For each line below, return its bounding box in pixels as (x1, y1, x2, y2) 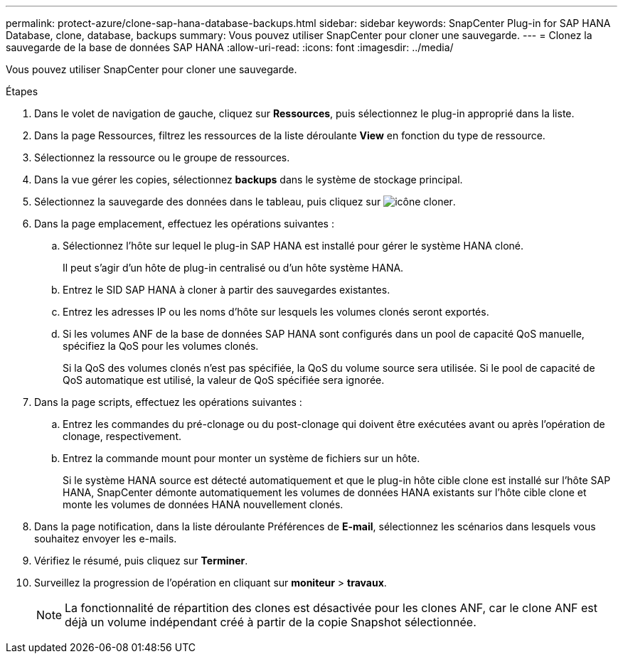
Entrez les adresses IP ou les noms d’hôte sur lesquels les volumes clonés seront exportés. (63, 306, 489, 318)
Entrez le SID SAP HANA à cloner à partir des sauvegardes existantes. (63, 284, 390, 296)
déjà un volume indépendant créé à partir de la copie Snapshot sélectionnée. (65, 615, 476, 629)
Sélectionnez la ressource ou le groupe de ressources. (34, 151, 290, 164)
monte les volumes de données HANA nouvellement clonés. (63, 498, 344, 510)
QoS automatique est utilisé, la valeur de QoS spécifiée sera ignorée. (63, 374, 385, 386)
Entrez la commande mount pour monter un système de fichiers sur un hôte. (63, 452, 420, 464)
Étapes (6, 85, 38, 97)
